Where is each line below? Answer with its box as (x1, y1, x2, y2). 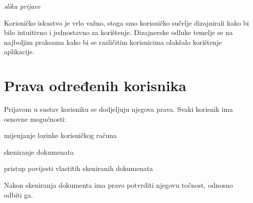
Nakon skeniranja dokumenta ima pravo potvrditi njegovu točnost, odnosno (4, 180, 233, 190)
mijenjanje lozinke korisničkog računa (4, 130, 117, 140)
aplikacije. (4, 46, 35, 57)
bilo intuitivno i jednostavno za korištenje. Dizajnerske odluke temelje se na (4, 27, 233, 37)
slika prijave (4, 1, 41, 11)
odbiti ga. (4, 189, 33, 200)
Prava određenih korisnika (4, 75, 187, 96)
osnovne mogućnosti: (4, 113, 67, 124)
